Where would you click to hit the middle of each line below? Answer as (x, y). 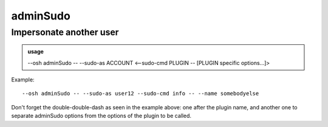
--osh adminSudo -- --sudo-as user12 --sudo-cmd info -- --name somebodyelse (141, 94)
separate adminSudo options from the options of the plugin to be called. (101, 116)
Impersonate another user (65, 32)
